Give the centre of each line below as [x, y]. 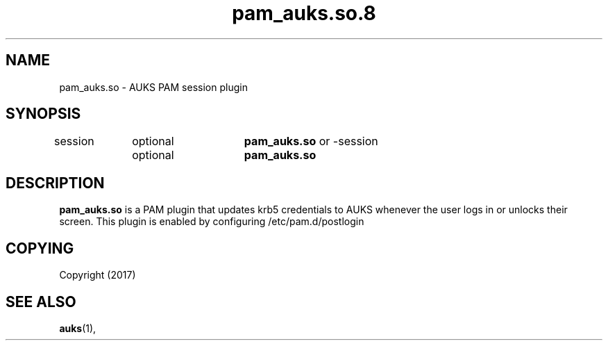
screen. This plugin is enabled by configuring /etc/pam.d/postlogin [212, 222]
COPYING [40, 248]
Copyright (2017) [98, 275]
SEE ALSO [41, 302]
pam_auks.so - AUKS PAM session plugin [153, 87]
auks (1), [78, 328]
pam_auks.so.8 [304, 13]
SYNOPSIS [43, 114]
